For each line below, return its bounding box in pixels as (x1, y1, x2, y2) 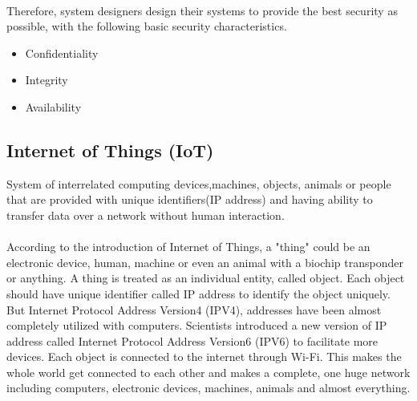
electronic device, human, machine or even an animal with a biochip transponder (6, 253, 403, 270)
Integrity (25, 71, 68, 88)
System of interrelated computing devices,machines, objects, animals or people (6, 175, 391, 192)
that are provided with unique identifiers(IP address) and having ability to (6, 191, 373, 208)
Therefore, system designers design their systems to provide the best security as (6, 2, 398, 18)
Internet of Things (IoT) (6, 137, 214, 162)
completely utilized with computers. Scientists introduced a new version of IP (6, 317, 387, 334)
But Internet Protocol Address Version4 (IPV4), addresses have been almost (6, 301, 382, 318)
